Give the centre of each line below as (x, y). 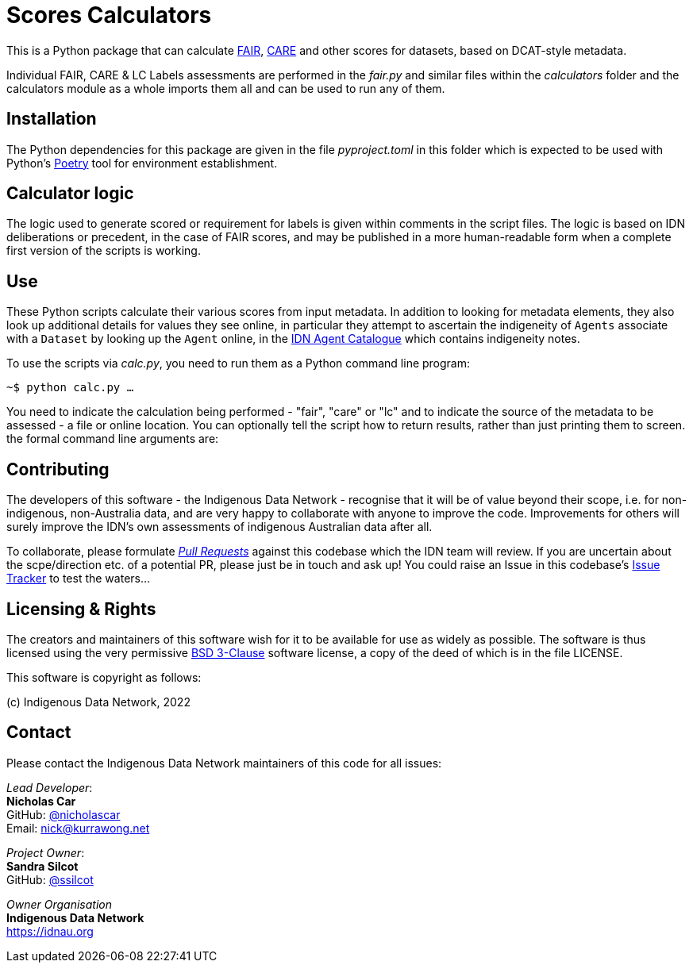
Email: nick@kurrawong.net (78, 828)
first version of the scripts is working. (104, 251)
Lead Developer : (50, 787)
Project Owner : (46, 852)
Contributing (58, 469)
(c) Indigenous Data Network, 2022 (98, 702)
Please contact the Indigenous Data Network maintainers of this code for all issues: (224, 763)
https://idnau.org (50, 931)
